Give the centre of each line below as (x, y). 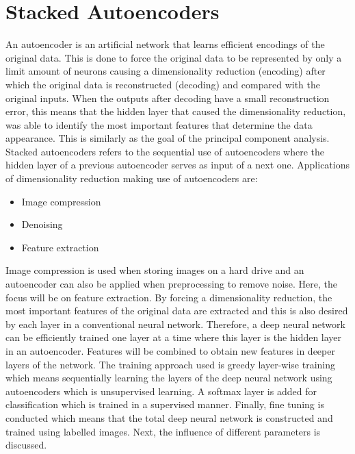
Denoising (42, 224)
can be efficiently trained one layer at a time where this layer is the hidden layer (174, 337)
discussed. (26, 445)
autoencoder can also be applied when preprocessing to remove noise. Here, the (172, 284)
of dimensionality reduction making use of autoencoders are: (132, 178)
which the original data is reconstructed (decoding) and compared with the (163, 84)
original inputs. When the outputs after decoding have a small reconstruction (168, 98)
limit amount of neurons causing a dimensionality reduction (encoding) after (166, 71)
